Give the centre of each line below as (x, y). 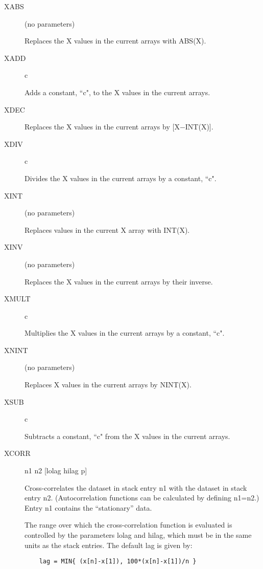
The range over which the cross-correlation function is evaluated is (128, 525)
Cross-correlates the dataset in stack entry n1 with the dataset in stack (136, 487)
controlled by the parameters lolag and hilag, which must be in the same (138, 535)
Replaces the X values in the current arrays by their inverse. (119, 281)
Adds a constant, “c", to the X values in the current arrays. (117, 92)
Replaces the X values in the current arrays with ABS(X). (115, 41)
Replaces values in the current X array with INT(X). (107, 229)
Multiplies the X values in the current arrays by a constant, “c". (125, 333)
